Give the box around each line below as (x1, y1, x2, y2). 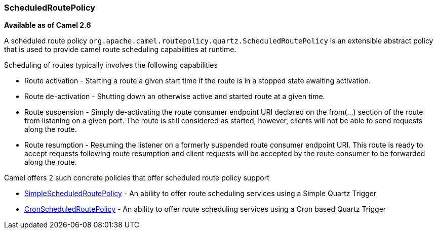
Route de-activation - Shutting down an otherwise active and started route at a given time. (24, 92, 325, 101)
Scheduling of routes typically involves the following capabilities (4, 61, 218, 70)
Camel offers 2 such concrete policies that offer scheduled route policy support (4, 173, 269, 182)
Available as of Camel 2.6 (4, 21, 91, 30)
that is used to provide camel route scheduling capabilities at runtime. (4, 45, 236, 54)
